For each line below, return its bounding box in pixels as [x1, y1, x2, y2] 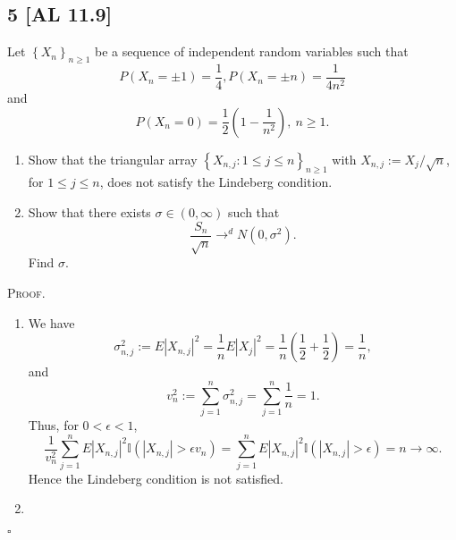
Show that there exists [28, 203, 151, 222]
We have [28, 313, 75, 332]
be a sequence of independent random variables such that [94, 42, 409, 61]
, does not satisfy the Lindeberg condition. [99, 173, 333, 191]
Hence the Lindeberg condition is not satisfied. [28, 468, 283, 487]
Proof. [7, 283, 46, 302]
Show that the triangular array [28, 149, 198, 168]
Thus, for [28, 415, 79, 434]
